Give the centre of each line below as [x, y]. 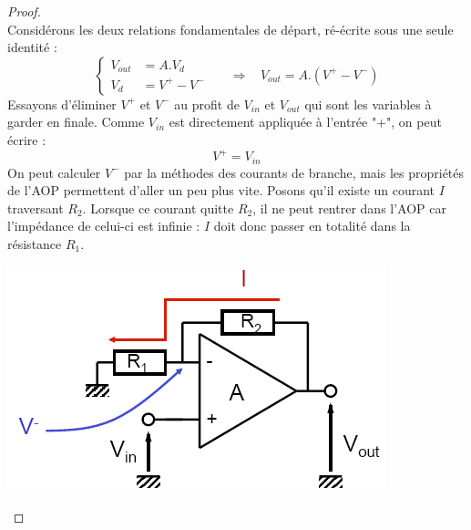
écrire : [27, 139]
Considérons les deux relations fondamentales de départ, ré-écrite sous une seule [230, 29]
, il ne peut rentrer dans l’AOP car [349, 208]
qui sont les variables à [368, 104]
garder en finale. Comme [76, 122]
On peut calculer [54, 172]
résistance [35, 243]
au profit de [207, 104]
